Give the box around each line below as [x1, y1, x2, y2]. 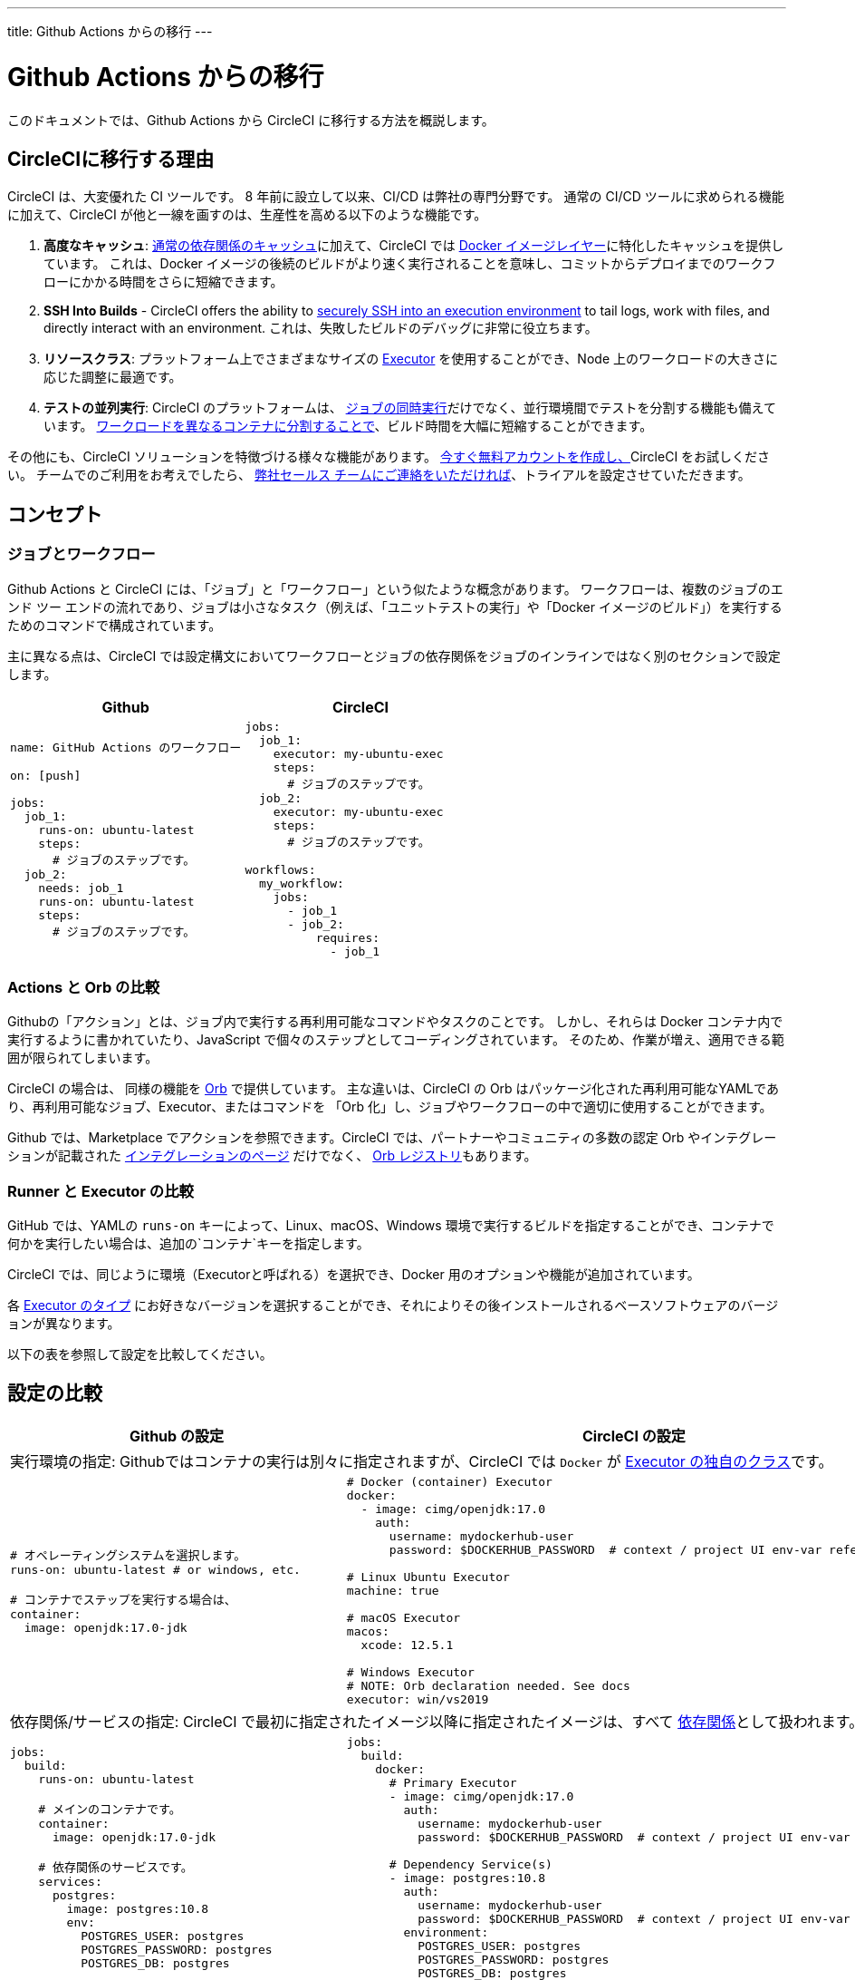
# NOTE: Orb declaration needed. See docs [346, 1678, 630, 1693]
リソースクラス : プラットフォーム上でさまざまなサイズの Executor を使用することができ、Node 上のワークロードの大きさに [43, 351, 778, 367]
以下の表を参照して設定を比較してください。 [7, 1346, 273, 1363]
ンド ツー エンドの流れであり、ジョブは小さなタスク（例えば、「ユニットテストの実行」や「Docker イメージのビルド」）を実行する [7, 598, 783, 615]
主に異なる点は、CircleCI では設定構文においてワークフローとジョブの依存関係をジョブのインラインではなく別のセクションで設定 [7, 647, 781, 664]
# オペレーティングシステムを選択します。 [10, 1548, 246, 1563]
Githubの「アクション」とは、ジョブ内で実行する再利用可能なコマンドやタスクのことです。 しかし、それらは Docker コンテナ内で [7, 1014, 783, 1030]
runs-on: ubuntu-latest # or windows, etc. [10, 1563, 301, 1577]
